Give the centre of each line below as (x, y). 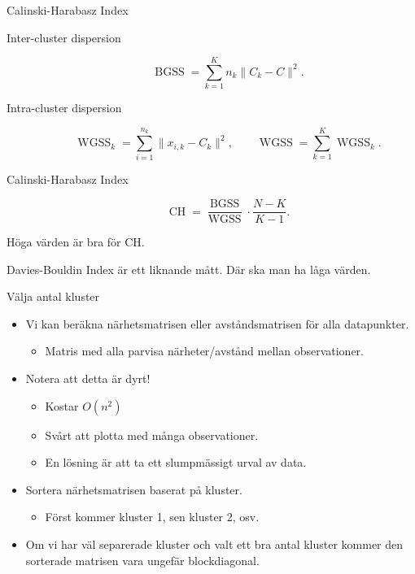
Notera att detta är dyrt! (88, 378)
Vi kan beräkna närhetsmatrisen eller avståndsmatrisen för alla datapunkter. (217, 323)
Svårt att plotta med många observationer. (152, 435)
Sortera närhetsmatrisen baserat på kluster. (134, 489)
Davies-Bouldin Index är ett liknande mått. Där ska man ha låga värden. (189, 269)
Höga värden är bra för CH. (76, 242)
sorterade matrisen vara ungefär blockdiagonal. (142, 560)
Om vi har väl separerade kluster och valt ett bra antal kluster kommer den (214, 544)
